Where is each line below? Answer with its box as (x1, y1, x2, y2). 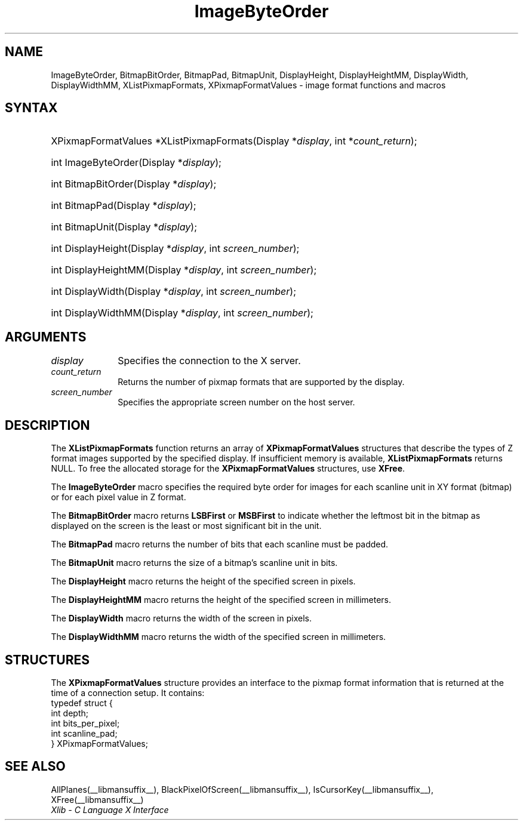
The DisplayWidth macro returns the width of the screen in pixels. (51, 613, 312, 624)
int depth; (51, 707, 88, 718)
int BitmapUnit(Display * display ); (51, 221, 197, 233)
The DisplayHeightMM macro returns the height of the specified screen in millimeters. (51, 595, 392, 605)
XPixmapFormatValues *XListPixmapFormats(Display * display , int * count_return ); (51, 135, 417, 147)
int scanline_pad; (51, 728, 118, 738)
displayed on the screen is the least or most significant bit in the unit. (51, 521, 322, 531)
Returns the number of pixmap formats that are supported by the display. (118, 377, 405, 387)
